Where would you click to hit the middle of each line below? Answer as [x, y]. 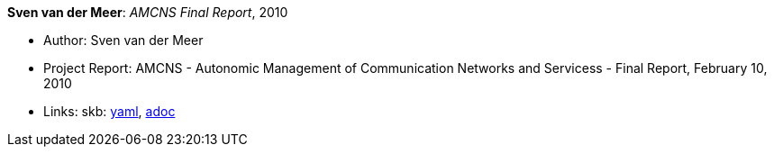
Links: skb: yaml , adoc [109, 111]
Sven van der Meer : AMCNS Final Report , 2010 [148, 12]
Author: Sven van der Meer [123, 40]
